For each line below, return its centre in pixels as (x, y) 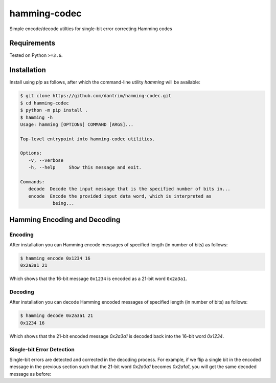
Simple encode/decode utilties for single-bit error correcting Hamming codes (91, 29)
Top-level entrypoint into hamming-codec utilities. (88, 139)
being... (63, 203)
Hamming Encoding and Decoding (65, 219)
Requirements (32, 43)
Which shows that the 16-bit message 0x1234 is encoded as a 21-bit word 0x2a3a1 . (98, 279)
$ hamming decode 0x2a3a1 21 (57, 316)
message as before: (30, 374)
